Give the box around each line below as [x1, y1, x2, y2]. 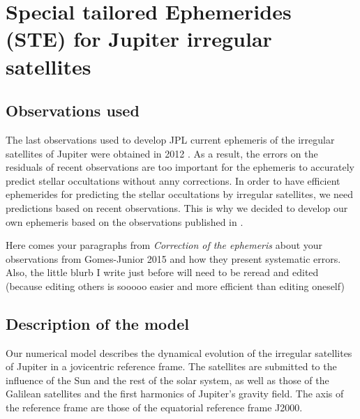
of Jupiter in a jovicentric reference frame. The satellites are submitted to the [6, 359, 337, 374]
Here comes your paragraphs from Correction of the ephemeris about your [6, 238, 323, 252]
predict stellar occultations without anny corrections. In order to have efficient [6, 173, 340, 188]
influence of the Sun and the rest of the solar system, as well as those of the [6, 372, 329, 387]
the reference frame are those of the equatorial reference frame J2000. [6, 400, 303, 415]
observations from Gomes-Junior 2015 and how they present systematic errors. [6, 251, 341, 266]
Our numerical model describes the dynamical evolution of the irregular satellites [6, 345, 352, 360]
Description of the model [6, 312, 190, 334]
